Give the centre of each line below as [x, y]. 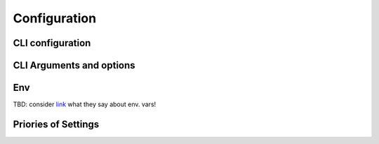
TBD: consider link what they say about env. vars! [85, 104]
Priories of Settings [56, 124]
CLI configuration [52, 43]
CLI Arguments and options [74, 65]
